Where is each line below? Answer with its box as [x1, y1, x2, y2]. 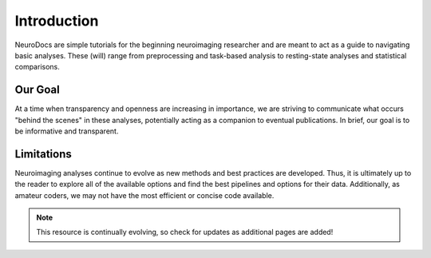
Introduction [14, 12, 99, 30]
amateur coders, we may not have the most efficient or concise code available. [14, 190, 275, 200]
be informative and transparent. [14, 126, 119, 136]
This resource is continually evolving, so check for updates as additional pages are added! [36, 228, 334, 237]
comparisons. [14, 62, 60, 72]
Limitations [14, 147, 72, 161]
